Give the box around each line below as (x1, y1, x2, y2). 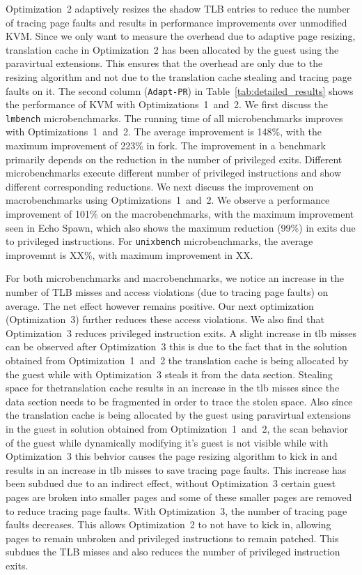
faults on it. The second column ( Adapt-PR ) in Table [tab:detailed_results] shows (6, 83, 354, 98)
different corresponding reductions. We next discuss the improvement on (6, 179, 314, 193)
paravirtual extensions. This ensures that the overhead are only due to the (6, 56, 323, 70)
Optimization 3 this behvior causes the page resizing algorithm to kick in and (6, 449, 338, 463)
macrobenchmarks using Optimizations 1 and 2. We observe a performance (6, 193, 330, 207)
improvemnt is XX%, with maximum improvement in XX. (6, 247, 253, 262)
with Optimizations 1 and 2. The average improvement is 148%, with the (6, 124, 322, 139)
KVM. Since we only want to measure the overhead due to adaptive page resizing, (6, 29, 356, 43)
